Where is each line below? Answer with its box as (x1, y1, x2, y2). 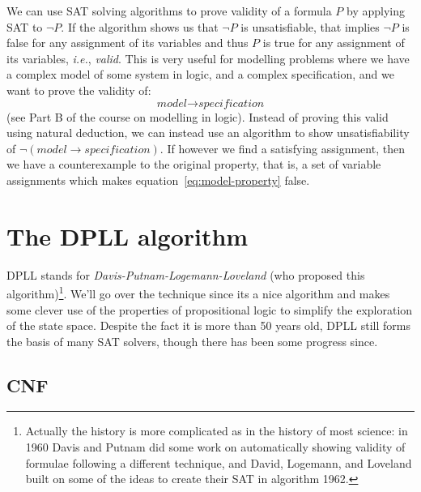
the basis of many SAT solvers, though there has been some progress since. (6, 332, 378, 349)
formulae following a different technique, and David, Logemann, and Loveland (25, 454, 412, 471)
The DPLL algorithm (6, 219, 249, 252)
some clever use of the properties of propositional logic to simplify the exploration (6, 301, 413, 318)
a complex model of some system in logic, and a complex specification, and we (6, 66, 394, 83)
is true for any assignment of (262, 34, 405, 51)
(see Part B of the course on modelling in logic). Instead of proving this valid (6, 108, 389, 125)
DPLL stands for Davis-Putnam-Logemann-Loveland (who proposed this (6, 266, 365, 283)
